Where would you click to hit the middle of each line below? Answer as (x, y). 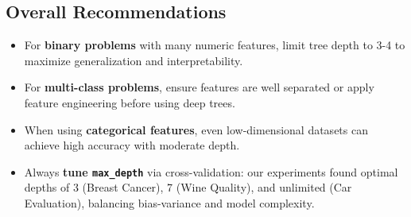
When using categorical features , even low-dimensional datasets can (196, 129)
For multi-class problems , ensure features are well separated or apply (199, 87)
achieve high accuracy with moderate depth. (132, 145)
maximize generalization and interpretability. (134, 60)
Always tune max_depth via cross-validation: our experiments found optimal (211, 171)
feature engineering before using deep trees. (130, 102)
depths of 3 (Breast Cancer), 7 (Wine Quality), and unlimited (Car (188, 187)
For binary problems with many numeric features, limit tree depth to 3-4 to (215, 45)
